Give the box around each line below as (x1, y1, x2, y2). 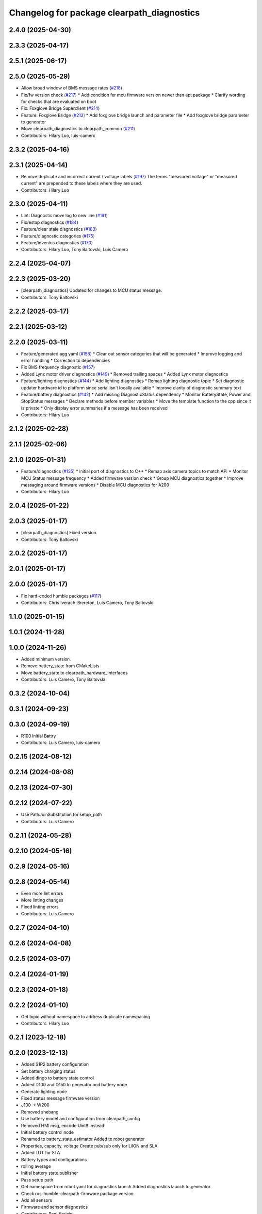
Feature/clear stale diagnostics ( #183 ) (21, 226, 97, 232)
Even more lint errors (21, 890, 63, 896)
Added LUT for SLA (21, 1150, 60, 1156)
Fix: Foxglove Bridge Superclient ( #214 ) (21, 105, 100, 111)
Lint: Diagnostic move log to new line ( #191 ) (21, 213, 108, 219)
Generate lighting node (21, 1088, 67, 1095)
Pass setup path (21, 1177, 53, 1182)
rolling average (21, 1163, 51, 1169)
